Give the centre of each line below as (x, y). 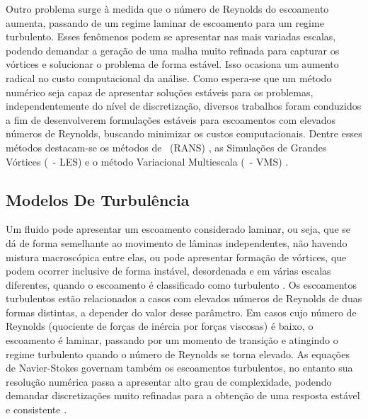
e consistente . (36, 409)
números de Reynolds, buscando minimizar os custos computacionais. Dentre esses (184, 133)
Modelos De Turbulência (98, 199)
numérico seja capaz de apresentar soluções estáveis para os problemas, (160, 92)
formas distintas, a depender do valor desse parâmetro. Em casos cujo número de (181, 312)
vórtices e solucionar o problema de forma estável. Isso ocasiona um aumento (172, 64)
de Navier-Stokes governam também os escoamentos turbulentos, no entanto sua (179, 368)
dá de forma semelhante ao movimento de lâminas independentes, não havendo (177, 242)
